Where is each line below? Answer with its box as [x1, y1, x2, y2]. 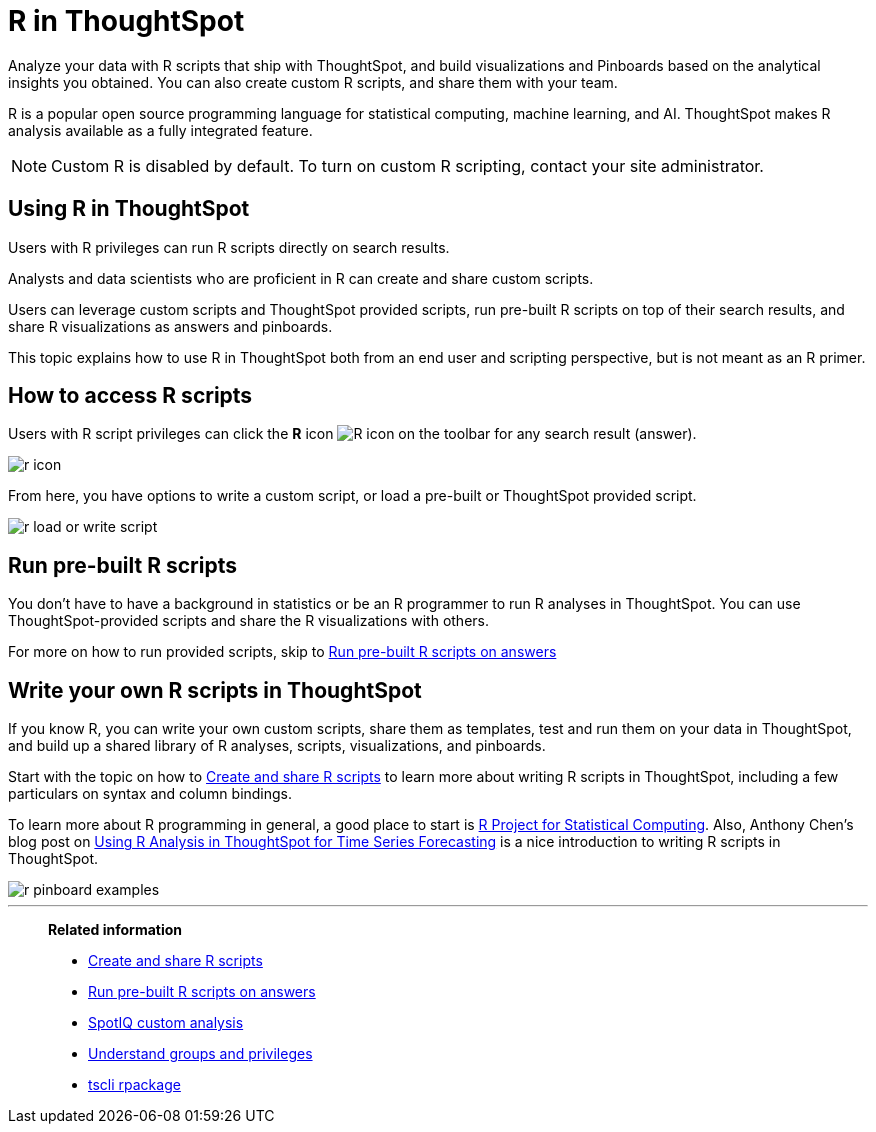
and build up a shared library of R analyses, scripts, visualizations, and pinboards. [8, 737, 546, 755]
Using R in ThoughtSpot [8, 196, 250, 222]
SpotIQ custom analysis [88, 1014, 244, 1032]
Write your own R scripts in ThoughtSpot [8, 677, 422, 703]
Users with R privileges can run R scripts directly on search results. [8, 238, 450, 256]
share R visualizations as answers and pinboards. [8, 317, 333, 335]
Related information [48, 921, 183, 939]
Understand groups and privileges [88, 1045, 313, 1063]
